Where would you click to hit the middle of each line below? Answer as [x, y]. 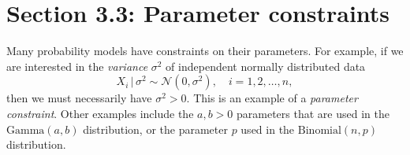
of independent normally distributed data [266, 66]
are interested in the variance [77, 66]
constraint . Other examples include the [100, 113]
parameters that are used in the [313, 113]
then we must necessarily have [79, 98]
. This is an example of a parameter [272, 98]
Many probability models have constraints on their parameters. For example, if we [205, 51]
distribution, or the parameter [155, 129]
